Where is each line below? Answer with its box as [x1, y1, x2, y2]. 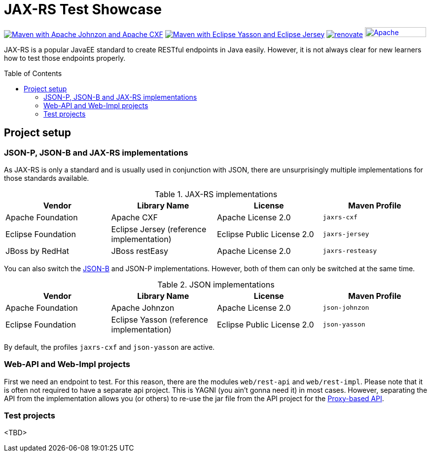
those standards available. [4, 173, 89, 182]
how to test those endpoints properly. [4, 53, 126, 62]
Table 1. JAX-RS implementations [154, 189, 278, 199]
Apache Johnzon [111, 302, 175, 313]
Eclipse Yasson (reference [111, 314, 208, 325]
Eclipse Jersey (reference [111, 224, 207, 234]
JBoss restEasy [111, 246, 168, 256]
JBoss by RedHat [5, 246, 69, 256]
